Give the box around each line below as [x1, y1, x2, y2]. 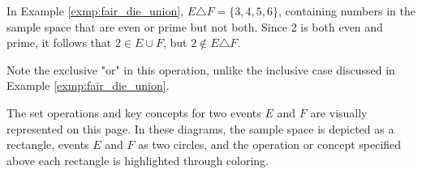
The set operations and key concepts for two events [6, 104, 261, 121]
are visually [310, 104, 368, 121]
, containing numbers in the [278, 2, 416, 19]
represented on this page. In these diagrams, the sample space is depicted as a [6, 120, 394, 137]
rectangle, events [6, 136, 89, 153]
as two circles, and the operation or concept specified [138, 136, 402, 153]
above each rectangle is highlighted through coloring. [6, 151, 269, 168]
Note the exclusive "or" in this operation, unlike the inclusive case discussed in [6, 61, 395, 78]
